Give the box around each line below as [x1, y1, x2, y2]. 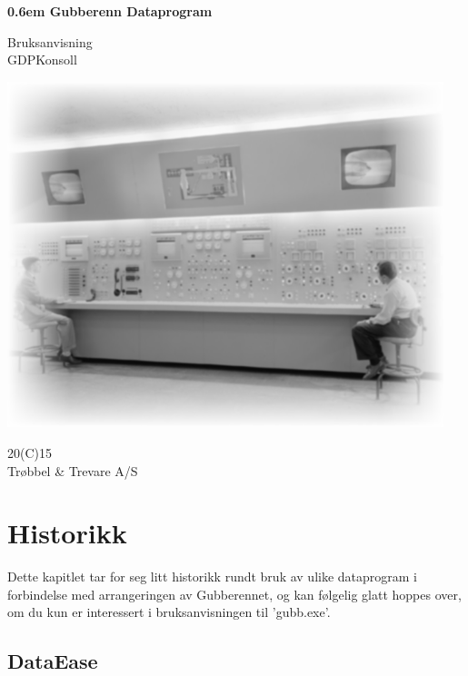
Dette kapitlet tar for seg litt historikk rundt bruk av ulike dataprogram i [7, 567, 418, 586]
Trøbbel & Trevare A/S [7, 461, 138, 480]
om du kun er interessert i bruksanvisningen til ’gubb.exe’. [7, 602, 331, 621]
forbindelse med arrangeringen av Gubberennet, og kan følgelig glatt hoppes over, [7, 584, 462, 603]
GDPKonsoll [7, 50, 77, 69]
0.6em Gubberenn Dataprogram [7, 2, 213, 20]
